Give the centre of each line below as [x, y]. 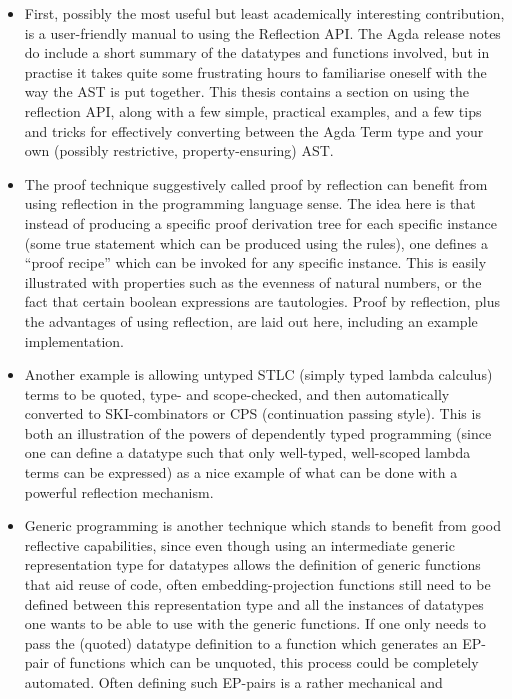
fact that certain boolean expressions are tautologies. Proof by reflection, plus [262, 301]
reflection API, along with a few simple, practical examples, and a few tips [253, 110]
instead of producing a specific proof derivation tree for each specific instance [261, 222]
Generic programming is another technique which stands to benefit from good [262, 525]
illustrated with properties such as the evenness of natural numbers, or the [253, 281]
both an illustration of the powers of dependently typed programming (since [258, 432]
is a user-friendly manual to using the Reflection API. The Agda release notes [262, 32]
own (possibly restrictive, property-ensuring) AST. [179, 150]
